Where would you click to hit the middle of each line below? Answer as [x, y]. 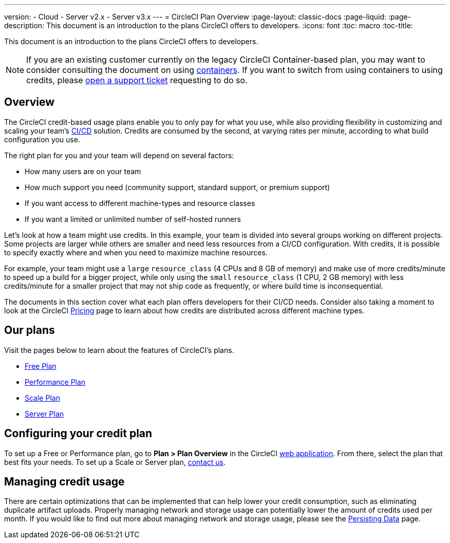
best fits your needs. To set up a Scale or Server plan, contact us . [115, 462]
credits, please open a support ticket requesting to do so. [137, 80]
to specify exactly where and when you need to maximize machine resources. [136, 252]
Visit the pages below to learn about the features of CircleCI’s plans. [119, 350]
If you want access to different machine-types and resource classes [140, 203]
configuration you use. [42, 139]
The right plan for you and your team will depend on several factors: [119, 155]
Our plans [30, 330]
